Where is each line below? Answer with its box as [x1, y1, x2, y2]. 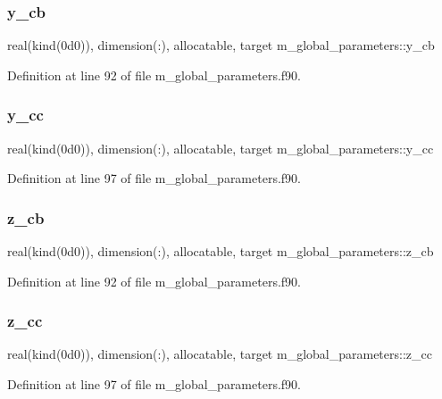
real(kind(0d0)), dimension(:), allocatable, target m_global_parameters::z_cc [7, 345, 432, 363]
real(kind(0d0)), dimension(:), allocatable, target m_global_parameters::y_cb [7, 36, 435, 54]
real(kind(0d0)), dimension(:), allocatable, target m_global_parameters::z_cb [7, 242, 434, 261]
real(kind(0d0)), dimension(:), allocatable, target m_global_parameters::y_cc [7, 138, 434, 157]
